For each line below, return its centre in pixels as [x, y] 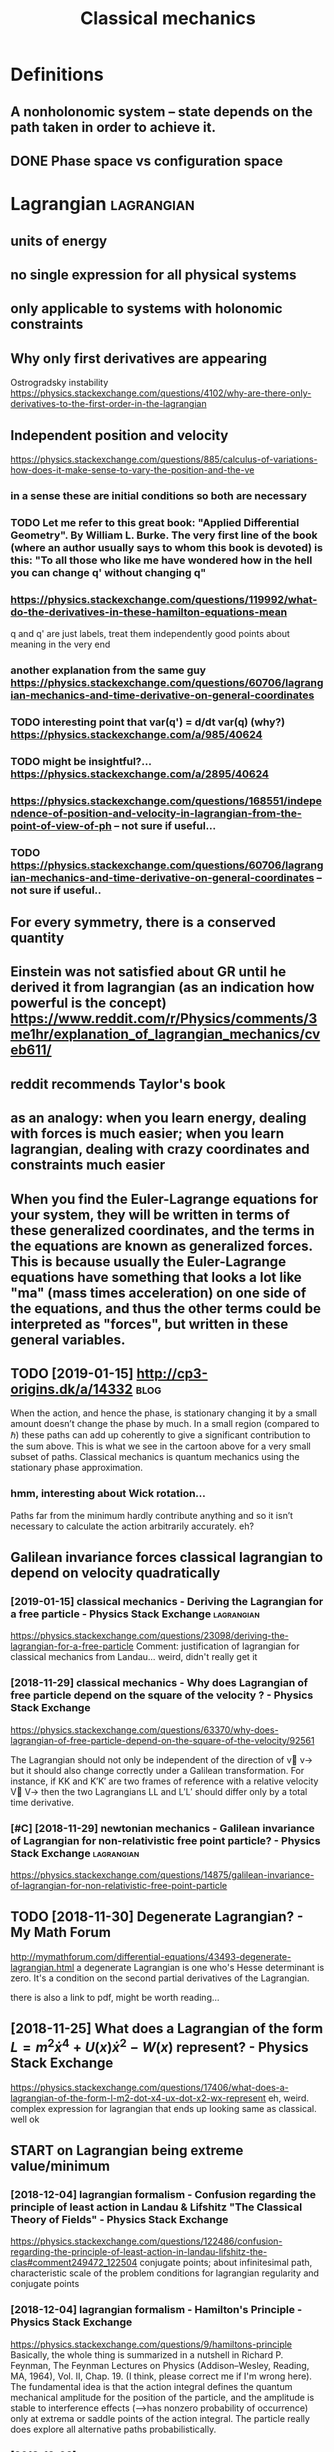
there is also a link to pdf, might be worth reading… [115, 1997]
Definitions [57, 74]
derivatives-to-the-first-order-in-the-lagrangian [108, 404]
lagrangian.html [42, 1967]
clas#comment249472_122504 [74, 2263]
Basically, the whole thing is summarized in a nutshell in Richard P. [147, 2354]
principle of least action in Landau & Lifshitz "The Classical [156, 2207]
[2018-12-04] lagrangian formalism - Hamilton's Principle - [156, 2310]
